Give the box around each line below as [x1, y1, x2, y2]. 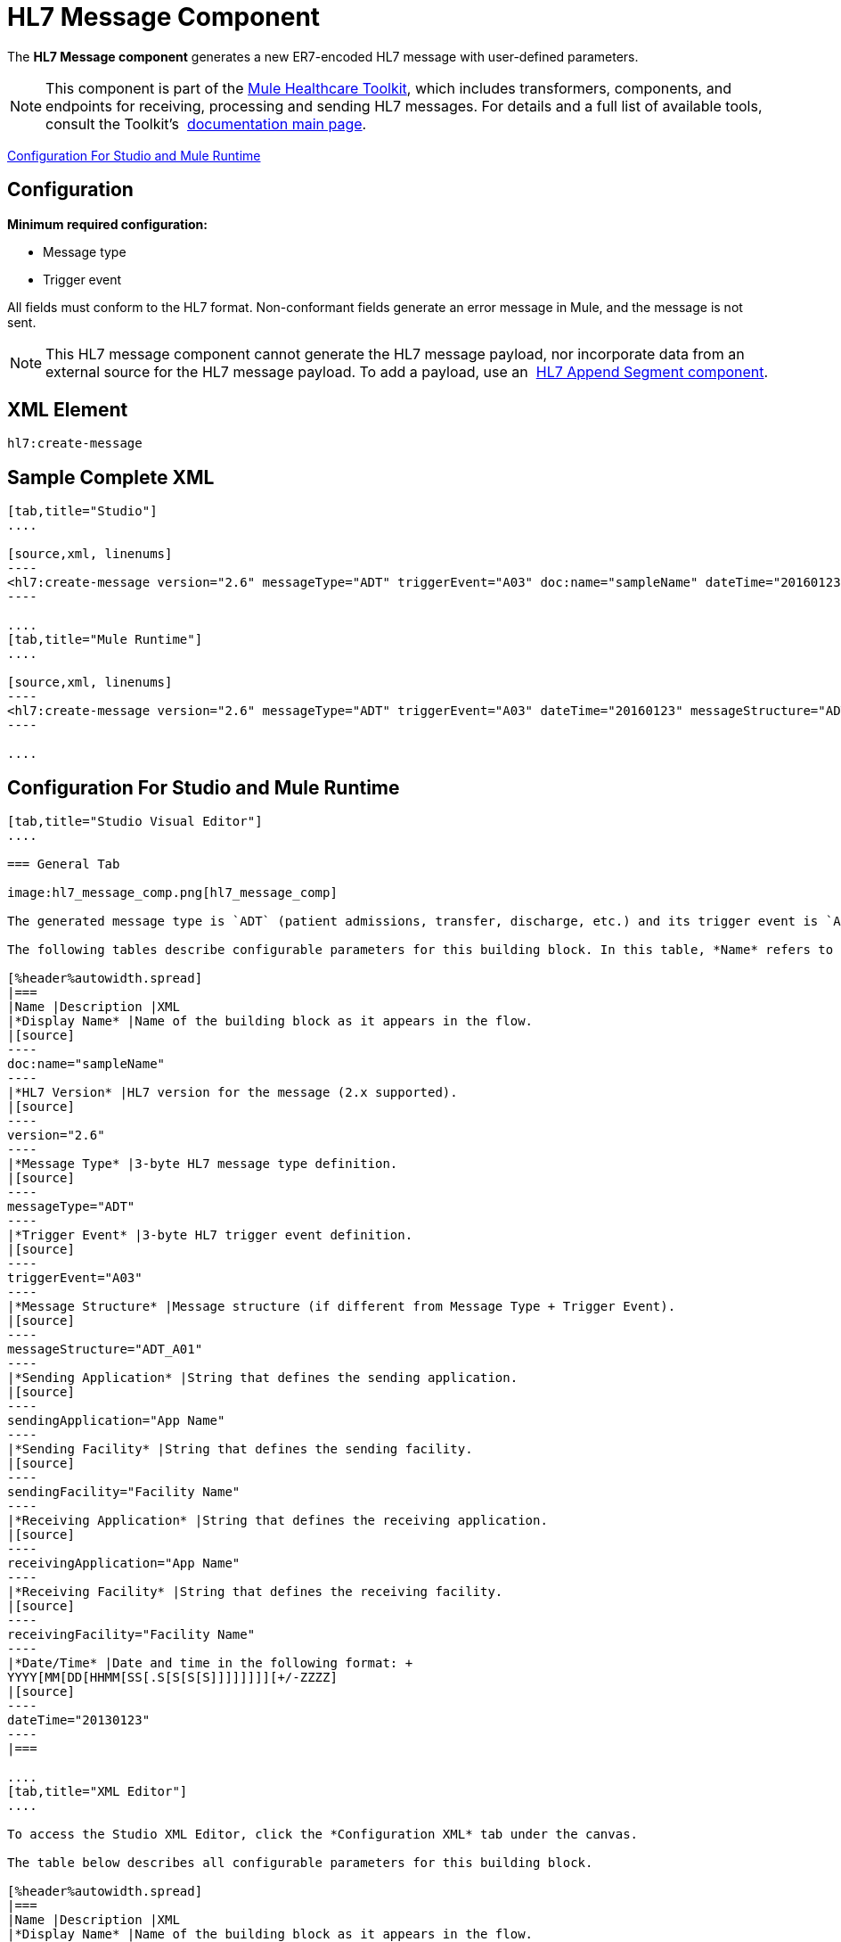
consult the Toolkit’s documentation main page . [45, 114, 367, 133]
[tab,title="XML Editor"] [7, 1784, 188, 1799]
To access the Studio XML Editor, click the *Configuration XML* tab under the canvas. [7, 1827, 639, 1842]
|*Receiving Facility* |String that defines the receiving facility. [7, 1584, 503, 1600]
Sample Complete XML [7, 465, 215, 489]
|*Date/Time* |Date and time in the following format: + [7, 1656, 413, 1671]
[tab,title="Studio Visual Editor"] [7, 814, 263, 829]
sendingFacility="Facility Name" [7, 1485, 241, 1500]
